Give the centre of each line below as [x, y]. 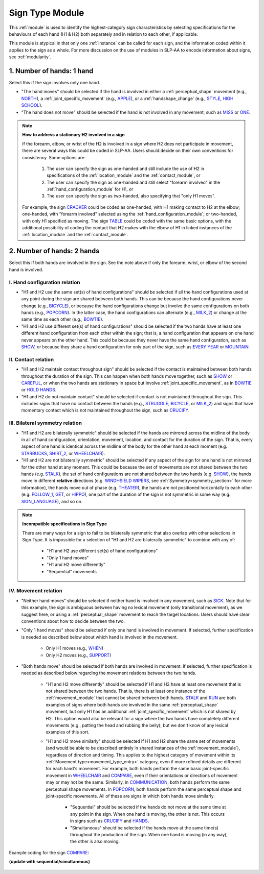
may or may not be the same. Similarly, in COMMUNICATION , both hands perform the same [138, 782]
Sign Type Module [47, 13]
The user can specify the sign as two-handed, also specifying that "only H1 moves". [131, 196]
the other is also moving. [95, 841]
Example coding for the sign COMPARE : [49, 852]
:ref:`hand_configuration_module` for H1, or [90, 189]
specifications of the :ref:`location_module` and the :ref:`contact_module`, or [123, 175]
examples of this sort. [68, 732]
